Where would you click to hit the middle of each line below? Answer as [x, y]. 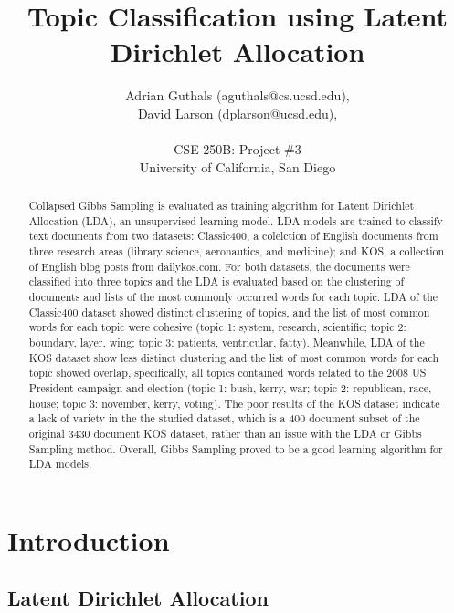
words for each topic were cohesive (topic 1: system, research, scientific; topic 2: [217, 327]
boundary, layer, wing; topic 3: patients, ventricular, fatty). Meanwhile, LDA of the [227, 342]
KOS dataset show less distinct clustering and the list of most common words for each [233, 357]
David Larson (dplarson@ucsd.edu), [238, 113]
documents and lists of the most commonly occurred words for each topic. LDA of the [233, 297]
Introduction [89, 540]
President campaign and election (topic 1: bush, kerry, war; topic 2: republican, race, [230, 387]
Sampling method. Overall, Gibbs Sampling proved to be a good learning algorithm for [236, 448]
